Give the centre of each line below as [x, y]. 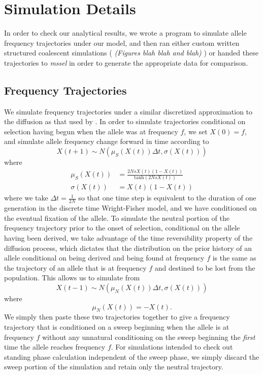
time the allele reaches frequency [55, 347]
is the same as [234, 258]
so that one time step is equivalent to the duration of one [167, 198]
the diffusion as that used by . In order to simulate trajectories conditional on [125, 121]
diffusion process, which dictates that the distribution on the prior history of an [128, 248]
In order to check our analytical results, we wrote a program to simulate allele [125, 33]
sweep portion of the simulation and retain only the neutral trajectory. [114, 367]
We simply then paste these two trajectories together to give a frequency [117, 317]
